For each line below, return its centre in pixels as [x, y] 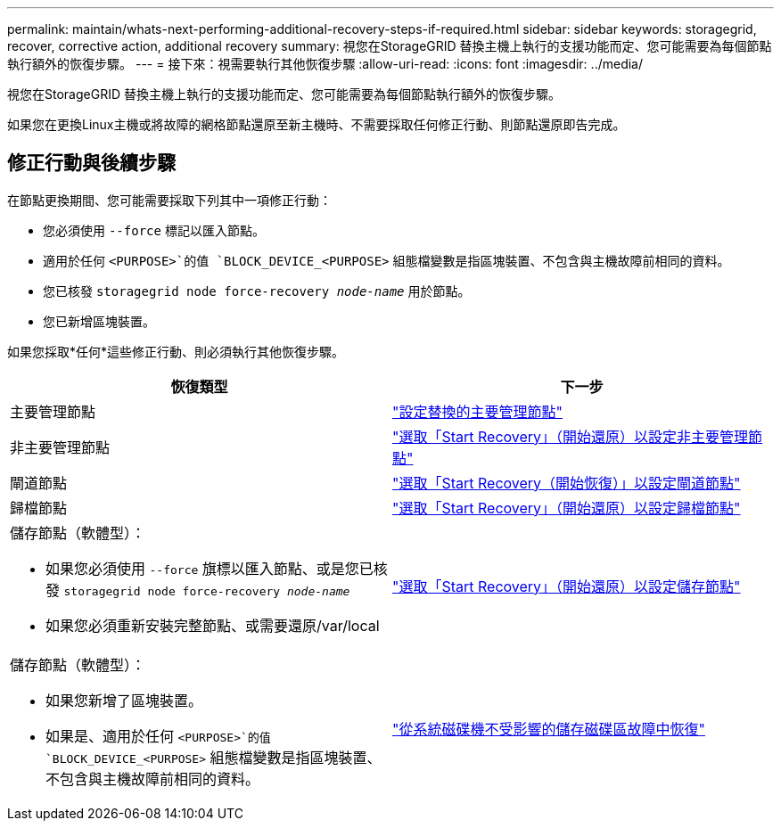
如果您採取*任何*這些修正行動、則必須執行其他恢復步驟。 [176, 351]
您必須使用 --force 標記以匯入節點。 [154, 230]
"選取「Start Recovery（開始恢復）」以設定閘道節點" [567, 483]
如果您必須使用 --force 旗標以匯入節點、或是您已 [210, 568]
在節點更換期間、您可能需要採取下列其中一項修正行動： [169, 200]
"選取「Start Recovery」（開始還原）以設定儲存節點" [567, 586]
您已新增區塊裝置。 [99, 321]
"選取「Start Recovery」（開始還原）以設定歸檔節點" [567, 508]
